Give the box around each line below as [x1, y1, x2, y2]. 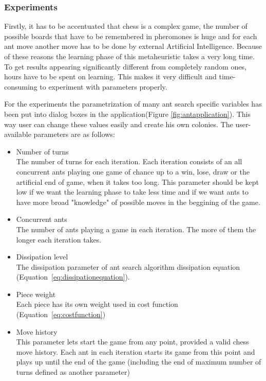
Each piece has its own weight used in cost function [16, 299, 178, 309]
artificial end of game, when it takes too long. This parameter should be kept [16, 176, 259, 187]
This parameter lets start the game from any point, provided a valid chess [16, 336, 249, 347]
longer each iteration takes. [16, 234, 102, 245]
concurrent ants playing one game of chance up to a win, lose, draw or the [16, 166, 250, 177]
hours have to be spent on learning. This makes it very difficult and [4, 71, 217, 82]
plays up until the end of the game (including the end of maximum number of [16, 356, 261, 367]
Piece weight [16, 288, 56, 299]
